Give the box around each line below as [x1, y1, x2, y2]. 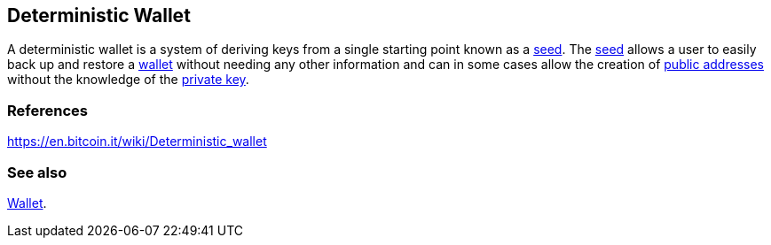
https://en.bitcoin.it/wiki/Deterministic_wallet [7, 134, 267, 149]
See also [7, 163, 67, 181]
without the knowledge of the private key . [7, 72, 249, 88]
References [7, 101, 88, 119]
